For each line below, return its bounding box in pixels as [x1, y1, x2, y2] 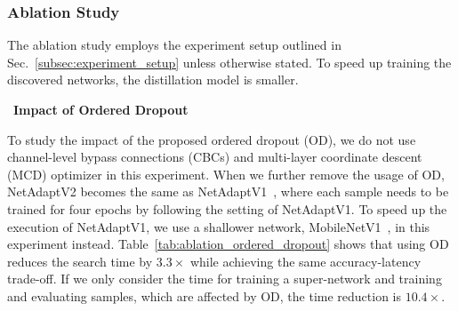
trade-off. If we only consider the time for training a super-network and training [7, 269, 442, 288]
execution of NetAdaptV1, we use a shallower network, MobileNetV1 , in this [7, 217, 430, 235]
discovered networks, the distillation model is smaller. [7, 70, 299, 89]
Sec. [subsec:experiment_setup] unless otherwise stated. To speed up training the [7, 52, 452, 71]
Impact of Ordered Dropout [13, 100, 189, 118]
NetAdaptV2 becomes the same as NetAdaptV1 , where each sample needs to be [7, 182, 449, 201]
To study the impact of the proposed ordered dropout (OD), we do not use [7, 130, 416, 148]
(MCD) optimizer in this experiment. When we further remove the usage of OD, [7, 164, 445, 183]
